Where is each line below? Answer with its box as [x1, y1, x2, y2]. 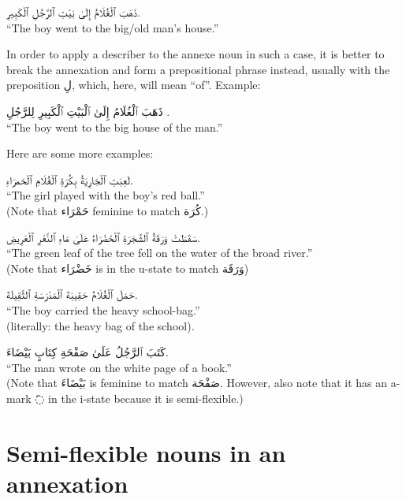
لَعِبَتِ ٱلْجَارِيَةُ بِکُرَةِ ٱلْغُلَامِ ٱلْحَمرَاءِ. [6, 171, 133, 188]
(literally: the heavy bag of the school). [6, 317, 195, 333]
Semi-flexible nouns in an [6, 436, 286, 468]
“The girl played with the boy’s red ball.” [6, 187, 205, 203]
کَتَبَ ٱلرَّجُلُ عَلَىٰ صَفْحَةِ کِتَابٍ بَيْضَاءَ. [6, 344, 169, 360]
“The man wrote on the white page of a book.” [6, 359, 232, 375]
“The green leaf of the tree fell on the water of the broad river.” [6, 244, 313, 261]
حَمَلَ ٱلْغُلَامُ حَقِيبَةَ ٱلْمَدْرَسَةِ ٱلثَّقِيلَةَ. [6, 286, 138, 303]
